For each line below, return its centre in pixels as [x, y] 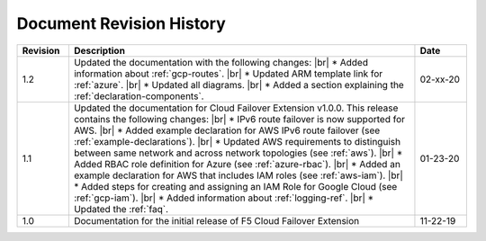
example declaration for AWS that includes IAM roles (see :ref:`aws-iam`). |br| [238, 175]
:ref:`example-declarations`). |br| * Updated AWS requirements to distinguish [237, 141]
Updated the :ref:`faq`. [121, 209]
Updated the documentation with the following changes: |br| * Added [221, 62]
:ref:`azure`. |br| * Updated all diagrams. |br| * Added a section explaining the [238, 85]
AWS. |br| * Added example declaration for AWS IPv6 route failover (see [227, 130]
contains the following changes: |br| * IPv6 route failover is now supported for [239, 119]
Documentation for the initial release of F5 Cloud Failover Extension [216, 220]
